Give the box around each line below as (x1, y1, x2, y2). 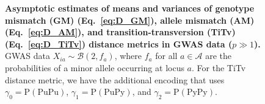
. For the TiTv (192, 61, 246, 74)
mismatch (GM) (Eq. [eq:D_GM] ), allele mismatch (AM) (5, 13, 255, 26)
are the (205, 49, 232, 62)
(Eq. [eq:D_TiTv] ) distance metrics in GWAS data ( (5, 37, 233, 50)
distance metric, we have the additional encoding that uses (5, 73, 225, 86)
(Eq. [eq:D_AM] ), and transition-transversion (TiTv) (5, 26, 236, 38)
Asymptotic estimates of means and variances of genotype (5, 2, 255, 14)
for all (155, 49, 178, 62)
